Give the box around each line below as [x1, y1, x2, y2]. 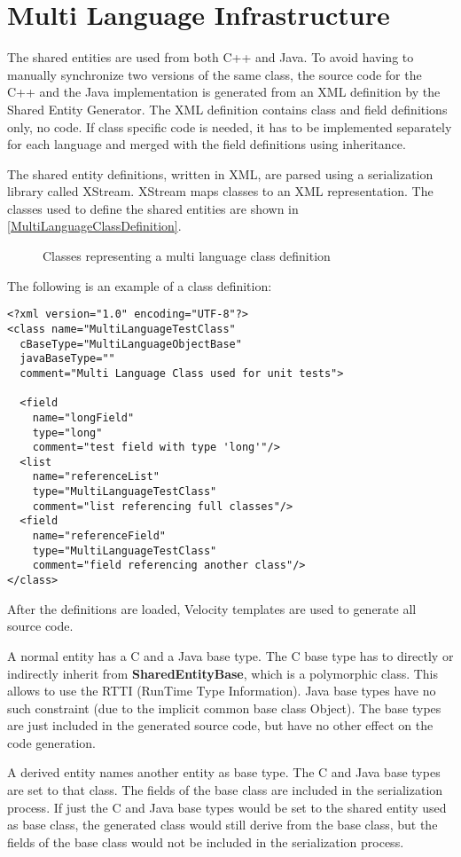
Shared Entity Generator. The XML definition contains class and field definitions [7, 99, 448, 118]
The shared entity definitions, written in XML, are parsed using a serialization [7, 164, 434, 183]
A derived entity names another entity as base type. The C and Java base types [7, 763, 441, 782]
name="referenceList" [32, 470, 160, 484]
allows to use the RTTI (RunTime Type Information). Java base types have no [7, 681, 436, 700]
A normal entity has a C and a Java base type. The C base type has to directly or [7, 646, 454, 664]
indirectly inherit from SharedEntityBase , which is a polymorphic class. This [7, 664, 439, 682]
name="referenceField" [32, 530, 166, 543]
